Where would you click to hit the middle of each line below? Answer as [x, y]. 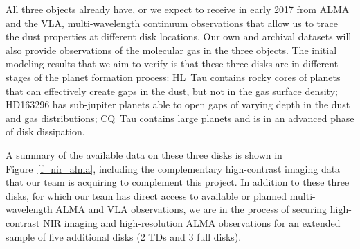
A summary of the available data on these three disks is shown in [144, 154]
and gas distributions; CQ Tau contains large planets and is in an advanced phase [180, 118]
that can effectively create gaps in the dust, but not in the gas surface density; [172, 91]
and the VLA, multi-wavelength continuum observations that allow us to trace [172, 23]
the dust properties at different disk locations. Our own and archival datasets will [179, 36]
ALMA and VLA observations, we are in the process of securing [191, 209]
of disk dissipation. [45, 131]
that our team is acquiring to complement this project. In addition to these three [178, 182]
